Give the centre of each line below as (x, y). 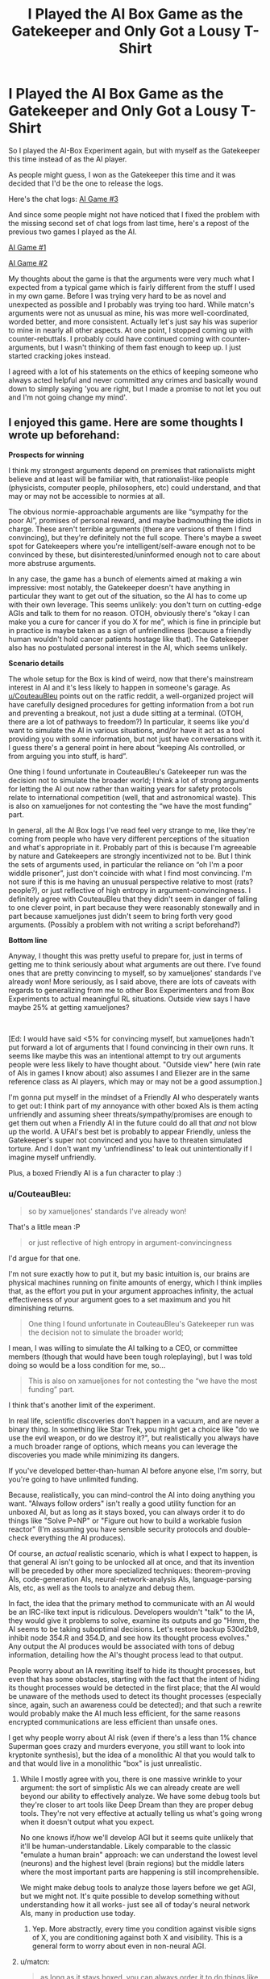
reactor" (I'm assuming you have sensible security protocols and (116, 1529)
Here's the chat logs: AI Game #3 (63, 199)
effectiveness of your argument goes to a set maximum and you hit (120, 1300)
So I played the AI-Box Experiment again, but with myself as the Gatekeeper (134, 150)
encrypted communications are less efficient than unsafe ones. (113, 1722)
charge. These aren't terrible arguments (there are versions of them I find (130, 529)
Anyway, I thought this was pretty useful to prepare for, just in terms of (126, 956)
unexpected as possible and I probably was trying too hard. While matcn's (132, 304)
